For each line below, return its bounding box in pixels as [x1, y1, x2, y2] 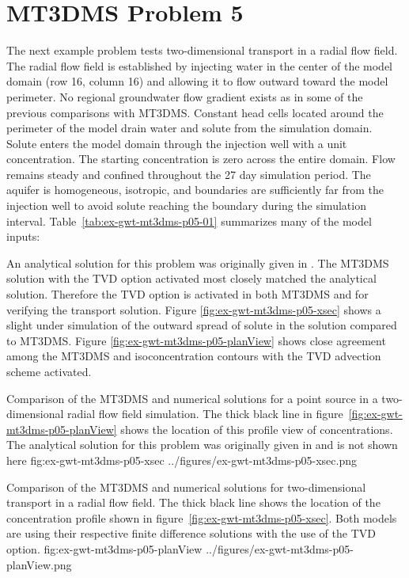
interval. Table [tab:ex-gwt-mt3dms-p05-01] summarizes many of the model [6, 212, 372, 229]
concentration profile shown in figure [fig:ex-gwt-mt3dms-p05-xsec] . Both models [6, 509, 397, 526]
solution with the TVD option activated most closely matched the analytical [6, 270, 377, 287]
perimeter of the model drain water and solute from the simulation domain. [6, 120, 373, 136]
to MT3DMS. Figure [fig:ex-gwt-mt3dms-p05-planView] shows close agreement [6, 332, 386, 348]
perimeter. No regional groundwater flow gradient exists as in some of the [6, 88, 363, 105]
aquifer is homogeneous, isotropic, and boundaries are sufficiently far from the [6, 181, 384, 198]
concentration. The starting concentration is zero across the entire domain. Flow [6, 150, 396, 167]
